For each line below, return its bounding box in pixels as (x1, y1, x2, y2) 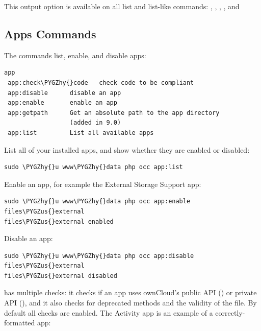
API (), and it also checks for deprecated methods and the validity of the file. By (4, 297, 257, 308)
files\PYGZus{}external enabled (4, 218, 114, 225)
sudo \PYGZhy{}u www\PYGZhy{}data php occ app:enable (4, 198, 191, 205)
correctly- (215, 307, 245, 318)
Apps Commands (4, 26, 96, 41)
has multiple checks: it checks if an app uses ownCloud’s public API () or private (4, 287, 257, 298)
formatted (4, 317, 35, 328)
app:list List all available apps (8, 129, 154, 136)
